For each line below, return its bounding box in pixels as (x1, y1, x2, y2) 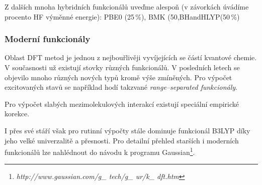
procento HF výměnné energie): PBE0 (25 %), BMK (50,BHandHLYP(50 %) (5, 11, 240, 22)
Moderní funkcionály (5, 33, 91, 45)
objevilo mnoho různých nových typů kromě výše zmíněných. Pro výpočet (5, 72, 232, 82)
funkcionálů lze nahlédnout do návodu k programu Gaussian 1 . (5, 145, 195, 157)
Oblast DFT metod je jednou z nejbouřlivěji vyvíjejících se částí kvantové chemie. (5, 52, 257, 63)
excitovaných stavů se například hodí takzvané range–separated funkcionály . (5, 82, 237, 92)
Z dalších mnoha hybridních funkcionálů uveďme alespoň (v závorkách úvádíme (5, 2, 249, 12)
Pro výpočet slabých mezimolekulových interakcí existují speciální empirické (5, 98, 239, 109)
